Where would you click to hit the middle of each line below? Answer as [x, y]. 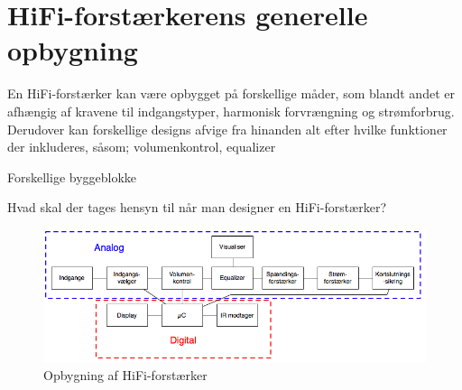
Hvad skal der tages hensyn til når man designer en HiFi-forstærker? [197, 207]
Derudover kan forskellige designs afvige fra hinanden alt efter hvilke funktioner [227, 129]
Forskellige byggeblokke [72, 176]
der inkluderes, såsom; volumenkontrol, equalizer [142, 147]
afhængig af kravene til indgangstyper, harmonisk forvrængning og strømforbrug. [231, 111]
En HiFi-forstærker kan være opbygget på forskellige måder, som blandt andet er [231, 93]
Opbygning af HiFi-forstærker [125, 374]
